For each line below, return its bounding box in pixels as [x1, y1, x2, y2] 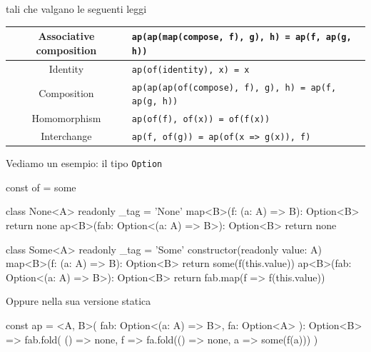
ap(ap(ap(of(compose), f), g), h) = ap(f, [131, 82, 337, 93]
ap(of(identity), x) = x [131, 64, 250, 75]
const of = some [6, 179, 76, 194]
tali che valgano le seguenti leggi [6, 1, 147, 16]
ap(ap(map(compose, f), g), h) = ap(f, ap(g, [131, 32, 352, 43]
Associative [38, 29, 95, 44]
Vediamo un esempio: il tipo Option [6, 156, 163, 171]
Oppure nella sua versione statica [6, 293, 151, 308]
